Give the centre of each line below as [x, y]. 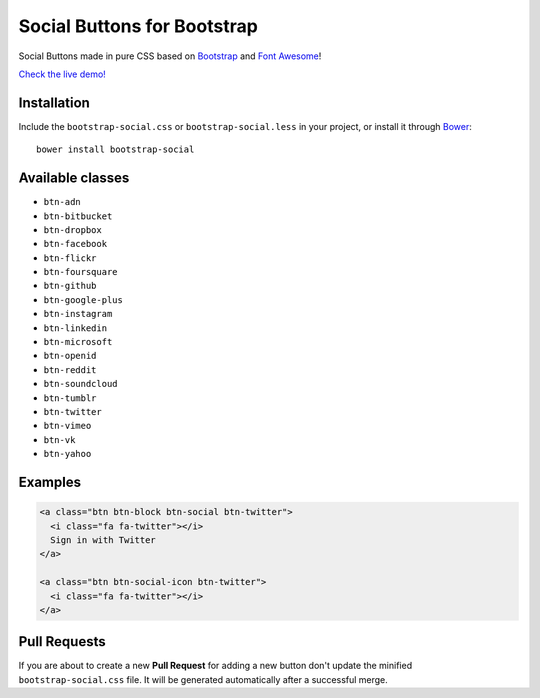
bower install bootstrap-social [115, 149]
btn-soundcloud [81, 384]
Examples [50, 481]
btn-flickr [70, 258]
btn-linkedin [75, 328]
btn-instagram [78, 314]
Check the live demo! [62, 74]
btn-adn [62, 202]
